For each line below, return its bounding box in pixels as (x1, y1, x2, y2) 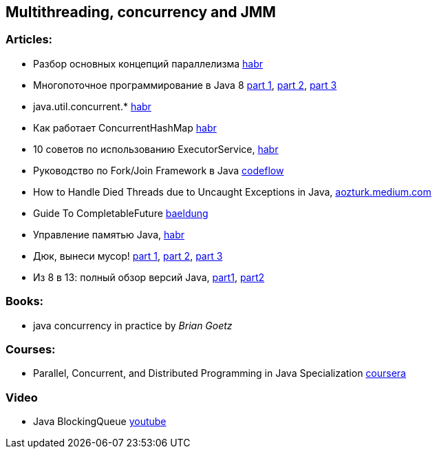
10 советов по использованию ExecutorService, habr (33, 143, 279, 155)
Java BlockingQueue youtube (33, 415, 167, 428)
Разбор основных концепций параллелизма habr (33, 57, 264, 70)
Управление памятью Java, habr (33, 228, 184, 240)
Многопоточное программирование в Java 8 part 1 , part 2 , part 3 (33, 79, 337, 91)
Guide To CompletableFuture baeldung (33, 207, 209, 219)
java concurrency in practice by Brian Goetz (33, 319, 233, 331)
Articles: (6, 32, 53, 47)
